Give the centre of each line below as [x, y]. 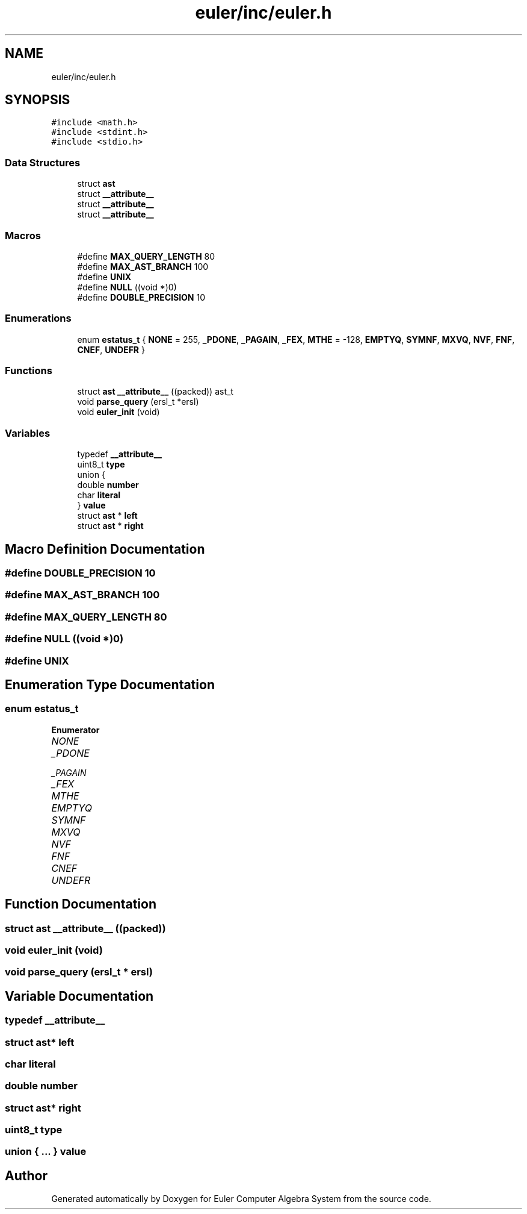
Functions [29, 371]
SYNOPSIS [38, 100]
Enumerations [38, 318]
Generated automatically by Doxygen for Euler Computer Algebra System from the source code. [241, 1199]
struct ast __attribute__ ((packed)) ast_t [155, 392]
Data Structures [43, 162]
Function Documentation [81, 904]
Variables [28, 433]
